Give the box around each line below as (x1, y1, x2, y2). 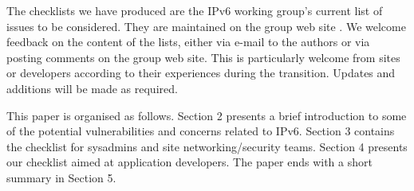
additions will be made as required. (6, 80, 178, 96)
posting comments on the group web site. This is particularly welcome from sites (6, 49, 400, 65)
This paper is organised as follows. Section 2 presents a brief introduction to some (6, 107, 407, 123)
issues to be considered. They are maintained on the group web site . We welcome (6, 18, 406, 34)
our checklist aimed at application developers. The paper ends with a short (6, 154, 373, 170)
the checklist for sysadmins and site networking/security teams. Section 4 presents (6, 138, 408, 154)
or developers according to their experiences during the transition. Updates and (6, 64, 396, 81)
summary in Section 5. (6, 169, 116, 185)
